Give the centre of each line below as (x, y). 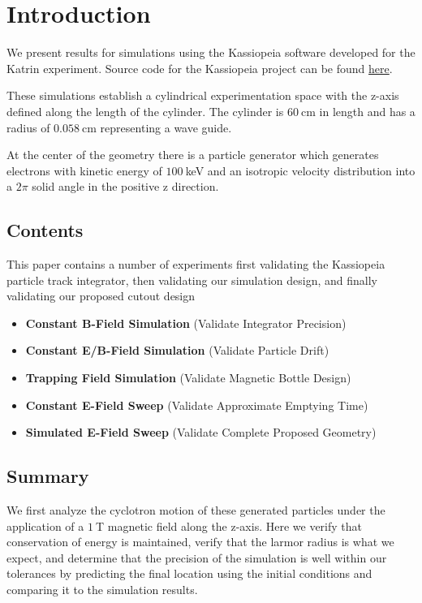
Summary (48, 476)
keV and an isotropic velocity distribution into (300, 170)
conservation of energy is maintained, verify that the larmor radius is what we (200, 542)
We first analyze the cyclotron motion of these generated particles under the (196, 510)
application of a (45, 525)
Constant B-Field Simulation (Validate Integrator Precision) (186, 323)
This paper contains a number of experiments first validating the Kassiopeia (196, 264)
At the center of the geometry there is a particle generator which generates (193, 155)
